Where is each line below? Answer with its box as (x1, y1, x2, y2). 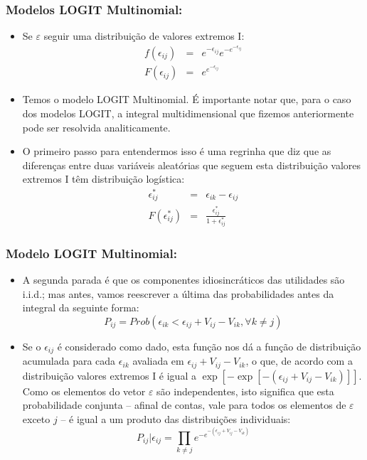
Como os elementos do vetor (22, 383, 146, 398)
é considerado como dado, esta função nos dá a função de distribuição (57, 338, 361, 353)
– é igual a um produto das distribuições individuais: (60, 411, 291, 426)
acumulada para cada (22, 353, 116, 368)
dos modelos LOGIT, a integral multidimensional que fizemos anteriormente (22, 105, 354, 120)
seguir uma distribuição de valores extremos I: (43, 28, 245, 43)
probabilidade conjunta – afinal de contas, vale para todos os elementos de (22, 397, 346, 412)
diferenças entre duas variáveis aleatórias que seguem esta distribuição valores (22, 157, 361, 172)
